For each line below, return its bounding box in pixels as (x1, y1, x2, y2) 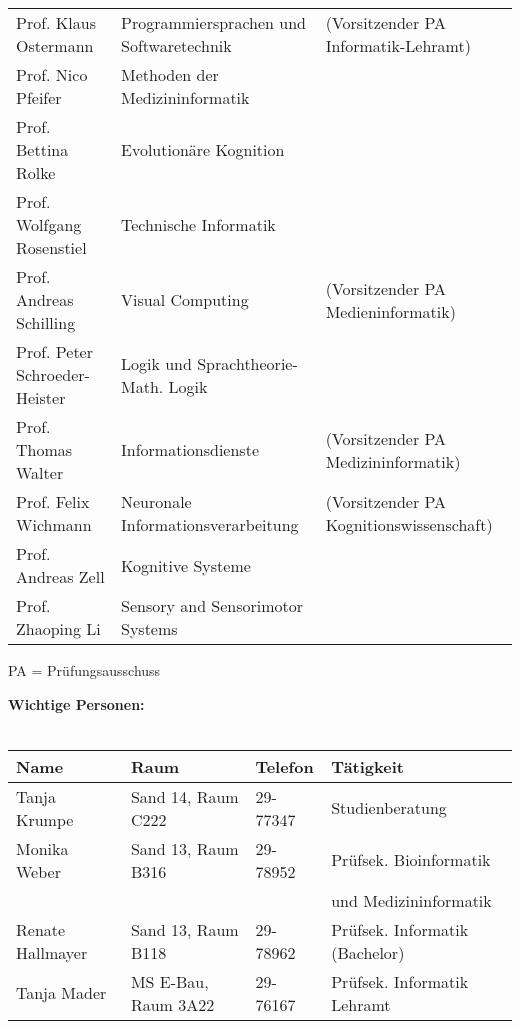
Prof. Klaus (16, 11, 96, 34)
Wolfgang (16, 213, 82, 236)
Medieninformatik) (325, 299, 456, 323)
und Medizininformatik (331, 888, 492, 912)
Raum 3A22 (130, 992, 215, 1016)
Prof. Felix (16, 490, 90, 513)
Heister (16, 386, 66, 409)
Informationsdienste (120, 438, 260, 461)
